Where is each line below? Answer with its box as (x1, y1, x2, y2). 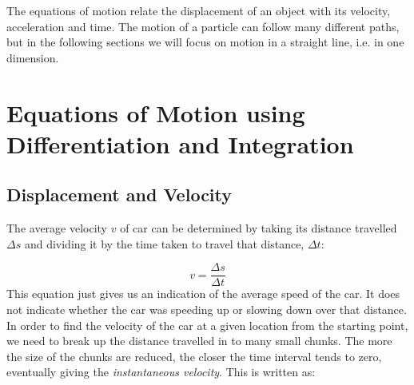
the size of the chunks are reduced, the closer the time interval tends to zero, (6, 347, 382, 364)
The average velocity (6, 220, 108, 236)
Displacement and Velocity (6, 182, 233, 207)
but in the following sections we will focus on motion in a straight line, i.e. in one (6, 34, 404, 50)
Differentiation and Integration (6, 127, 354, 160)
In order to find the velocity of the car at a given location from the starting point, (6, 316, 408, 333)
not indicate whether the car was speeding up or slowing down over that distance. (6, 300, 407, 317)
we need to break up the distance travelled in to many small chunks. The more (6, 332, 392, 349)
